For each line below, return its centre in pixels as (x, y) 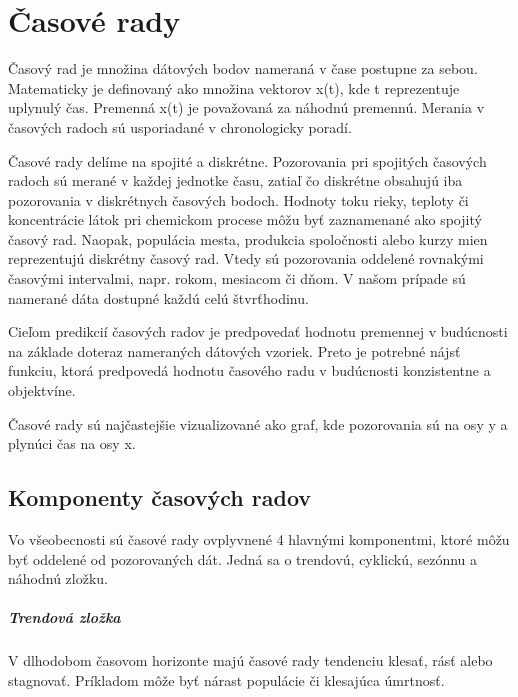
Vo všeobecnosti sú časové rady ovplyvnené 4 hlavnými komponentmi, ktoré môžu (259, 539)
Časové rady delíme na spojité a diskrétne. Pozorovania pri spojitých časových (247, 160)
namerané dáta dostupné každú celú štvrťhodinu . (158, 297)
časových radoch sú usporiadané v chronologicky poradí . (180, 126)
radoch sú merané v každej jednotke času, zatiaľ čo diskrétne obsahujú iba (235, 180)
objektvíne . (42, 390)
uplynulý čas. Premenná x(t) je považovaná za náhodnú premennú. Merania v (246, 107)
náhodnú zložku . (58, 578)
